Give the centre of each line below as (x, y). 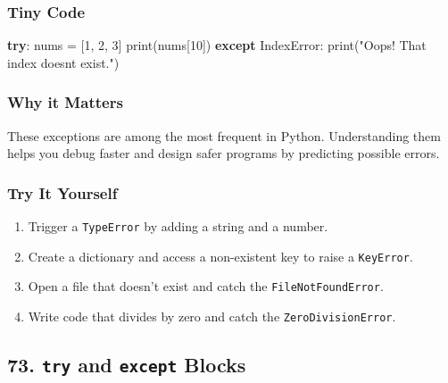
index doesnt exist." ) (63, 62)
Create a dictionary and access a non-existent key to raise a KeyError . (220, 256)
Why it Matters (65, 102)
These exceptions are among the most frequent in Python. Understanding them (224, 135)
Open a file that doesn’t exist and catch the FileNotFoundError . (206, 286)
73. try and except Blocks (127, 365)
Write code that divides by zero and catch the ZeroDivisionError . (212, 316)
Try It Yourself (62, 192)
